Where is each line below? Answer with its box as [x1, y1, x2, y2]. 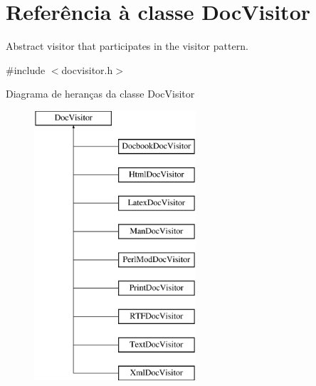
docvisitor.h [61, 62, 113, 77]
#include [6, 62, 46, 77]
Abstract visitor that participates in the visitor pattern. [6, 38, 248, 53]
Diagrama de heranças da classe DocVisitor [6, 86, 195, 101]
